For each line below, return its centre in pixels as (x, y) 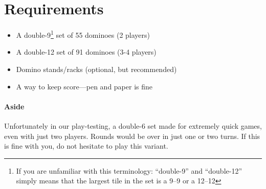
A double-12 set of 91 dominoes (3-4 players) (86, 52)
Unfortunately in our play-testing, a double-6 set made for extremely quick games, (133, 125)
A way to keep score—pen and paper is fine (84, 86)
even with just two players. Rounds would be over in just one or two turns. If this (132, 136)
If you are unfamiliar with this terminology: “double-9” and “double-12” (129, 170)
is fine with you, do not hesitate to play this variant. (86, 146)
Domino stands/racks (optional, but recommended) (96, 69)
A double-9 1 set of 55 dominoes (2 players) (83, 34)
